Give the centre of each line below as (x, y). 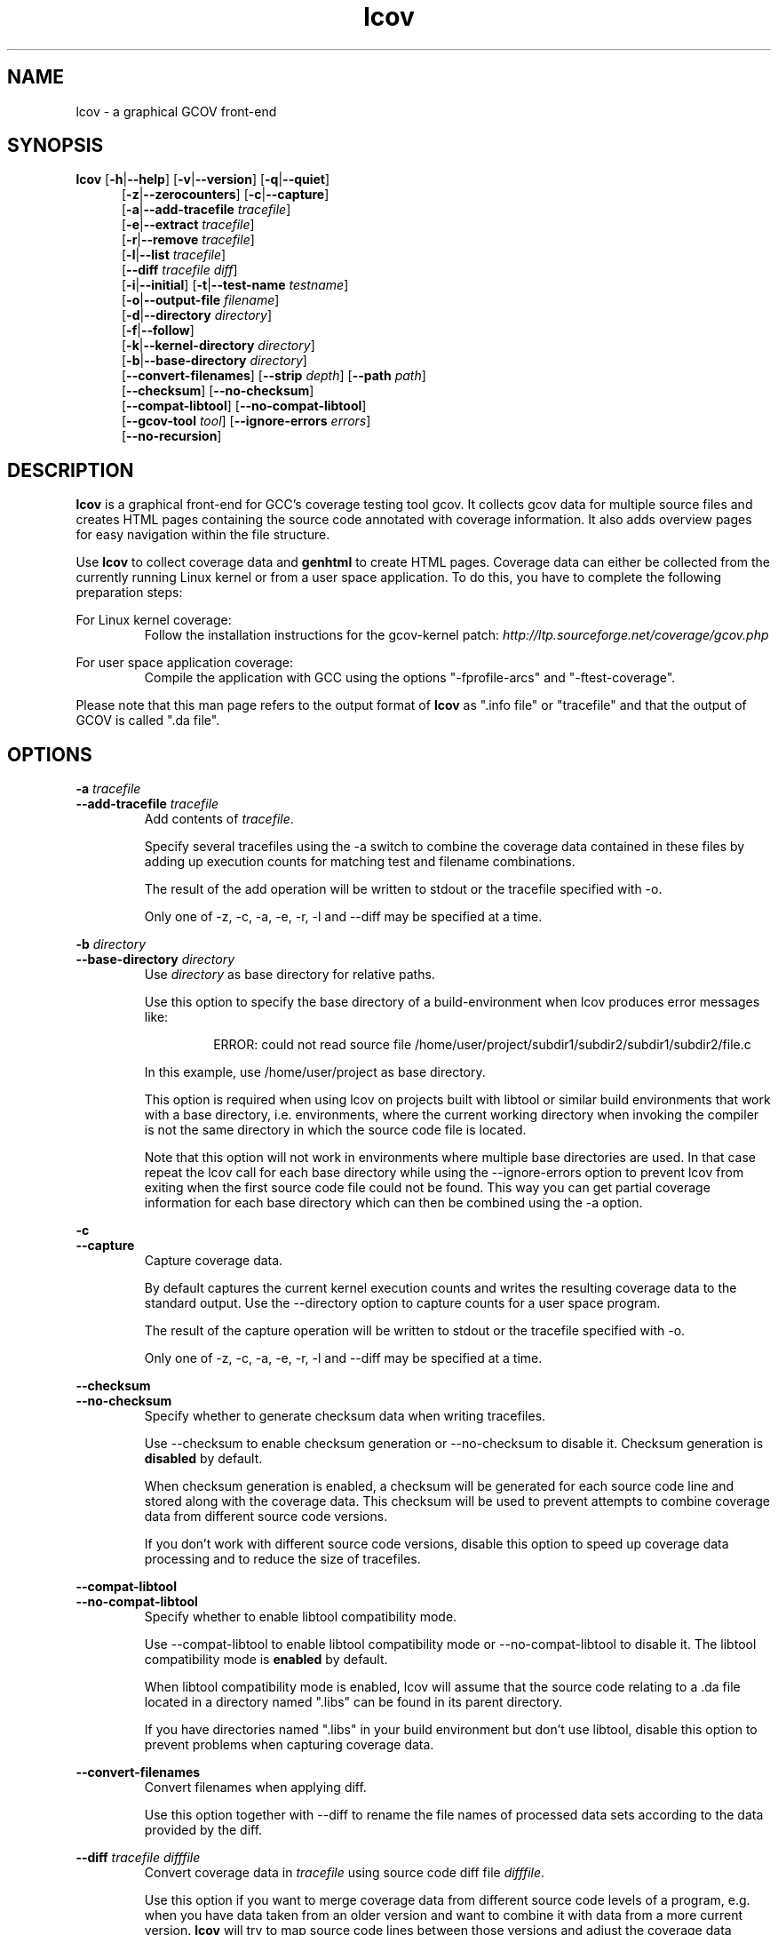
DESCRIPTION (71, 470)
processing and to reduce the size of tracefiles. (282, 1559)
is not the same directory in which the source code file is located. (335, 1130)
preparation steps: (129, 593)
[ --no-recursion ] (172, 436)
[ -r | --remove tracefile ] (188, 240)
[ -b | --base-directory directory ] (214, 361)
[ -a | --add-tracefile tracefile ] (206, 210)
